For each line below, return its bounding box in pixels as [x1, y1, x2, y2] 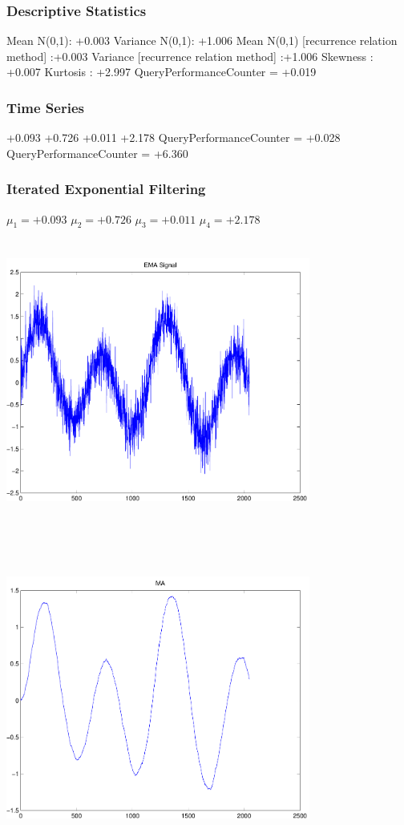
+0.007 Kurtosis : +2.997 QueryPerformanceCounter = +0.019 [6, 63, 317, 80]
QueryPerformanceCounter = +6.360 [6, 144, 188, 161]
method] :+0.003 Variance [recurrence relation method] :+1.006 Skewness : [6, 47, 374, 64]
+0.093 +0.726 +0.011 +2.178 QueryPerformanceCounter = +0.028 [6, 129, 341, 146]
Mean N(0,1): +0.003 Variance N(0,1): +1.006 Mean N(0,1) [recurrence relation [6, 32, 398, 49]
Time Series [6, 97, 84, 117]
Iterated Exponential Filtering [6, 179, 206, 199]
